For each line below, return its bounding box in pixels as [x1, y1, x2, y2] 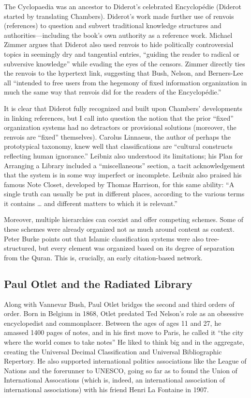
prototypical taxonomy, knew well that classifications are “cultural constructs [4, 141, 233, 151]
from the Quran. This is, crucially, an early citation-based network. [4, 252, 203, 262]
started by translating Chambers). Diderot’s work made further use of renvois [4, 11, 234, 21]
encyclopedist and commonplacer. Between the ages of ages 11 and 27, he [4, 318, 221, 328]
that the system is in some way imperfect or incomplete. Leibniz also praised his [4, 170, 242, 180]
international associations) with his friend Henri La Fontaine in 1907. [4, 384, 209, 394]
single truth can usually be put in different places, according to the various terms [4, 189, 245, 199]
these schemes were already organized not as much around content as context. [4, 224, 235, 234]
